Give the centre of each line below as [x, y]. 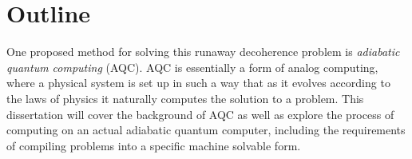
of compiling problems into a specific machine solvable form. [154, 145]
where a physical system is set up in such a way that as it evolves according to [198, 83]
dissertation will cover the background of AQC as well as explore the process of [200, 114]
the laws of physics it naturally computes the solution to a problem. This [185, 98]
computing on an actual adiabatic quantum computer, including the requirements [206, 130]
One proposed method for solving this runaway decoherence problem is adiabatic [203, 52]
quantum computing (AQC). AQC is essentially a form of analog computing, [192, 67]
